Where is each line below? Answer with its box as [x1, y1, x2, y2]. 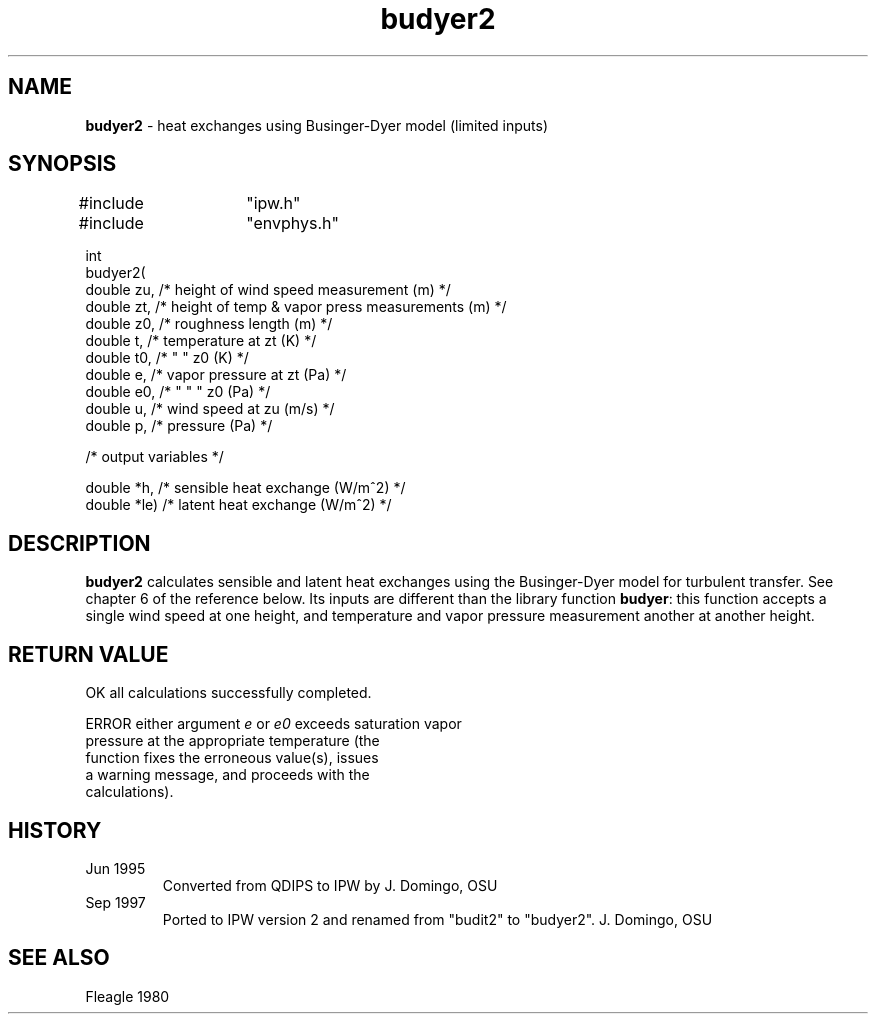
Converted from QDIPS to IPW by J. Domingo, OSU [162, 876, 498, 894]
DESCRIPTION [8, 530, 151, 556]
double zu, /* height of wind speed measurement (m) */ [85, 281, 451, 299]
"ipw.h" [246, 193, 301, 214]
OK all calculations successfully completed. [85, 684, 372, 702]
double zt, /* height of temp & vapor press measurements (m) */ [85, 298, 507, 316]
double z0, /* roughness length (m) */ [85, 315, 333, 333]
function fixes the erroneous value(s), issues [85, 749, 379, 767]
